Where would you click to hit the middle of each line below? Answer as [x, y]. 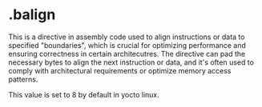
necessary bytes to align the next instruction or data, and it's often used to [131, 62]
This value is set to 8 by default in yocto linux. [84, 94]
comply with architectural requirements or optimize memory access [120, 70]
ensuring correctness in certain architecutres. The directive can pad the [127, 53]
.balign [32, 15]
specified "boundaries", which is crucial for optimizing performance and [127, 45]
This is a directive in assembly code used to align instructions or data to [127, 37]
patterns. [23, 79]
